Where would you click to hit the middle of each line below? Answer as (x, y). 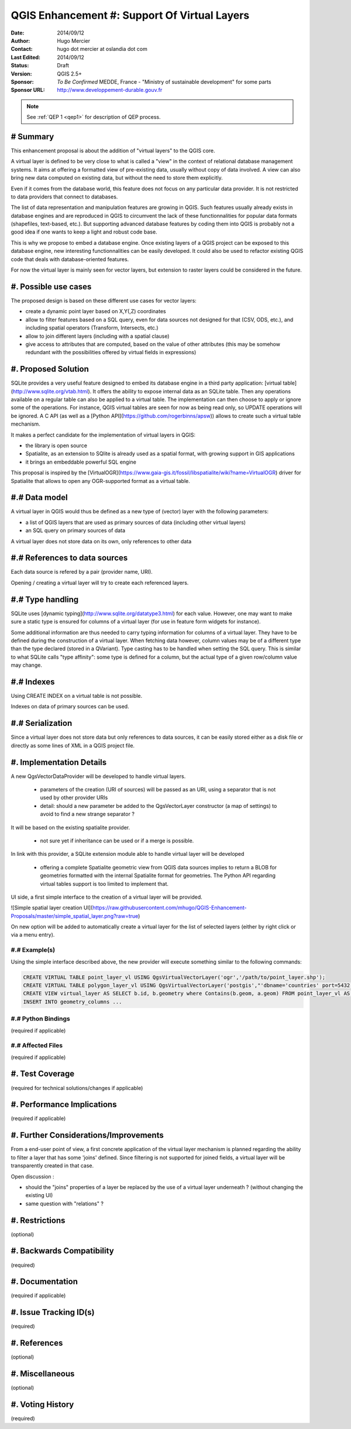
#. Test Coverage (43, 1074)
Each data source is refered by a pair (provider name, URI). (82, 572)
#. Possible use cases (51, 287)
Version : (21, 74)
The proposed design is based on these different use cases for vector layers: (104, 300)
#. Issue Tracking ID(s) (53, 1312)
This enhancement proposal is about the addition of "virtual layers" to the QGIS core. (113, 150)
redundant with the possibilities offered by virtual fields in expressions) (111, 352)
